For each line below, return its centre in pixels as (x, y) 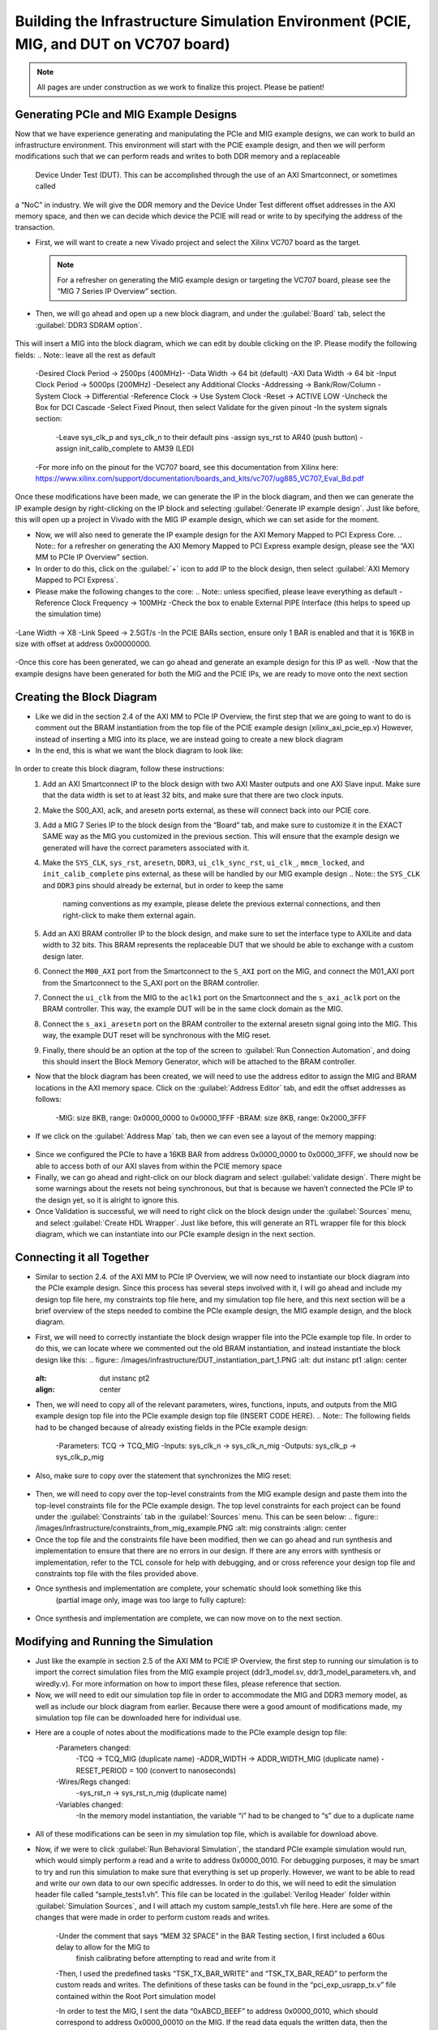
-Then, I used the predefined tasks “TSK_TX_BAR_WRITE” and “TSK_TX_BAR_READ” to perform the (222, 1973)
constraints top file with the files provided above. (117, 1573)
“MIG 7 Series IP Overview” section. (117, 291)
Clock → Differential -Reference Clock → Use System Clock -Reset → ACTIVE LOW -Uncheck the (225, 396)
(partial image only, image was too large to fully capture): (151, 1600)
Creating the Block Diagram (86, 697)
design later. (63, 956)
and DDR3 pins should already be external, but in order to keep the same (163, 885)
